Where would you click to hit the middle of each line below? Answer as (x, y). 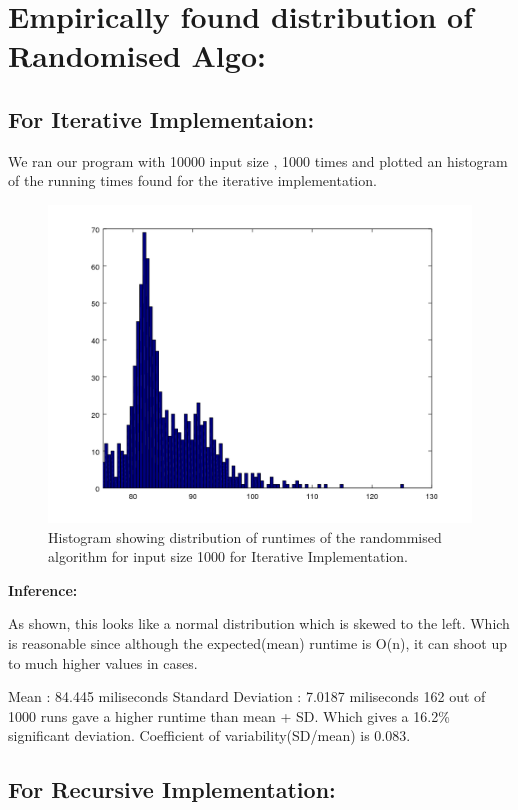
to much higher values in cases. (103, 662)
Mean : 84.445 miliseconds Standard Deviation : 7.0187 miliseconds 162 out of (247, 696)
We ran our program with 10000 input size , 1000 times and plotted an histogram (258, 160)
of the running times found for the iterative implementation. (192, 180)
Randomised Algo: (137, 55)
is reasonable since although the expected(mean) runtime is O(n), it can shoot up (258, 642)
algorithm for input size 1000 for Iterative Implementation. (228, 556)
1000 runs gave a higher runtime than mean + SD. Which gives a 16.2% (229, 715)
